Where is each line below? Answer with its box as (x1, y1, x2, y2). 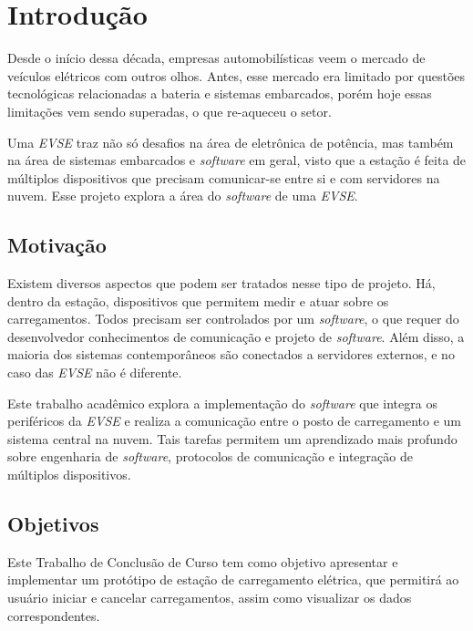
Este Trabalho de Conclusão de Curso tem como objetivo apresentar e (7, 552, 398, 571)
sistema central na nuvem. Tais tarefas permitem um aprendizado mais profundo (7, 429, 458, 448)
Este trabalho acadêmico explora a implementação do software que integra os (7, 393, 437, 412)
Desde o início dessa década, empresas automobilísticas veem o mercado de (7, 48, 426, 67)
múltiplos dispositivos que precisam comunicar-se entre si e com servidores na (7, 168, 440, 187)
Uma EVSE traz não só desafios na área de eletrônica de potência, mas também (7, 132, 454, 151)
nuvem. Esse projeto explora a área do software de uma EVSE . (7, 186, 358, 205)
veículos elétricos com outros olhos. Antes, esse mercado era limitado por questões (7, 66, 466, 85)
